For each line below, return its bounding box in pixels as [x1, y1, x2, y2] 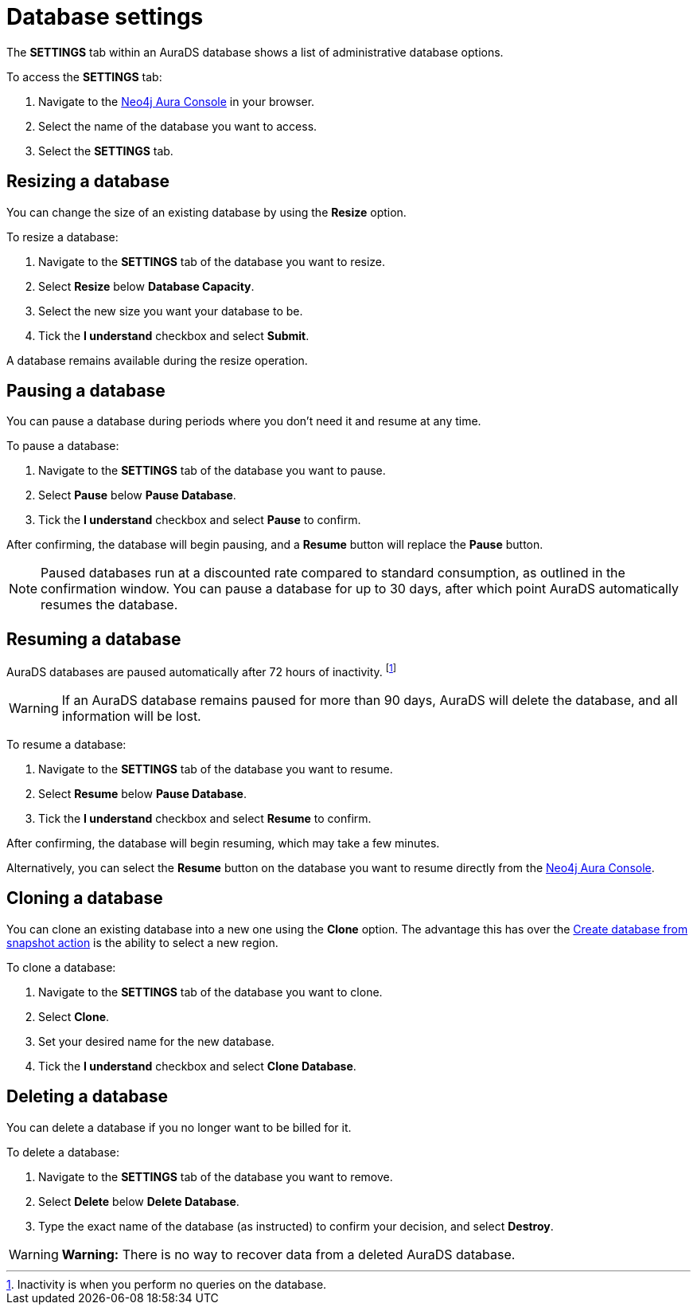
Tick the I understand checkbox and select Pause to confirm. [38, 513, 361, 527]
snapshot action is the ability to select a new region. [6, 935, 278, 949]
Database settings [6, 3, 204, 30]
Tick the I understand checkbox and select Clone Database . [38, 1059, 356, 1073]
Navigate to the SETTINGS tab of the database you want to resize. [38, 254, 386, 268]
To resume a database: [6, 737, 127, 751]
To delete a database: [6, 1145, 120, 1159]
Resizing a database [6, 171, 170, 192]
